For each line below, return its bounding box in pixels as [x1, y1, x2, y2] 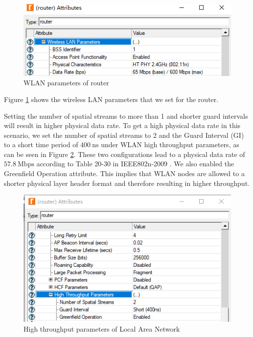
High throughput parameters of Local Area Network [23, 324, 180, 334]
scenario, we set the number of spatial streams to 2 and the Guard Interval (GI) [4, 130, 244, 140]
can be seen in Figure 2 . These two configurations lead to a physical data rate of [4, 149, 245, 159]
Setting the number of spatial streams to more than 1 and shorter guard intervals [4, 110, 248, 121]
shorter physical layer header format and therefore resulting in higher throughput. [4, 178, 250, 188]
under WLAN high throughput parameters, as [101, 139, 239, 150]
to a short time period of [4, 139, 78, 150]
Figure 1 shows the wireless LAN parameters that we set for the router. [4, 94, 219, 104]
